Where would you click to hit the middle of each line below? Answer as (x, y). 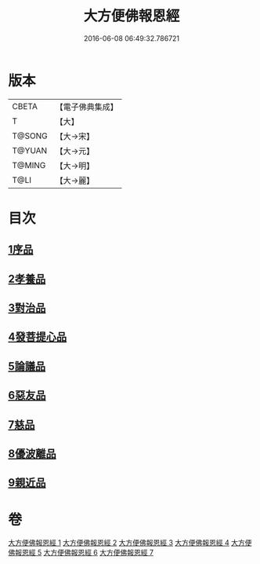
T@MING (29, 165)
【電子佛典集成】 (87, 107)
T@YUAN (30, 150)
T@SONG (30, 136)
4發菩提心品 (38, 337)
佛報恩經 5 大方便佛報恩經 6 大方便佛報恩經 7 (81, 553)
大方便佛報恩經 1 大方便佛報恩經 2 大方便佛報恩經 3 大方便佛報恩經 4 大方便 (130, 543)
